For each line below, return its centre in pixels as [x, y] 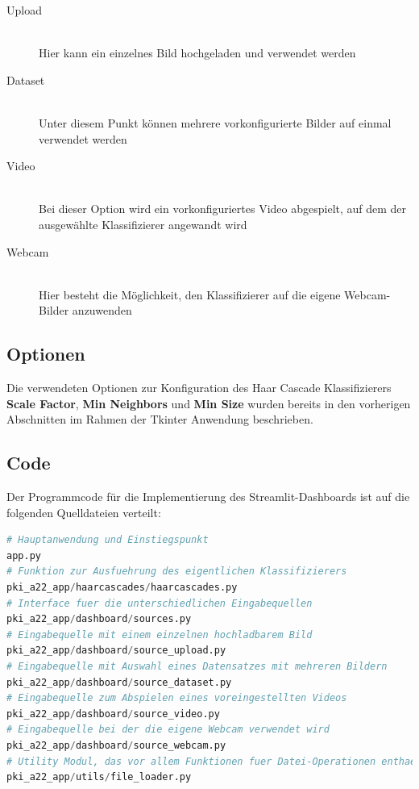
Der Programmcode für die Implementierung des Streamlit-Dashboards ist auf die [208, 497]
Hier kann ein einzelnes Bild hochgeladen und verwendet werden [197, 53]
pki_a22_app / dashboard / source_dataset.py [119, 682]
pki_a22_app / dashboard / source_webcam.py [116, 745]
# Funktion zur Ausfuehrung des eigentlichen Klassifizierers [177, 572]
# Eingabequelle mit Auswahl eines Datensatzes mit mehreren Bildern [197, 667]
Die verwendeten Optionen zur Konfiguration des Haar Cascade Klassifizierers [199, 388]
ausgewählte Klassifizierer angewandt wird [143, 224]
